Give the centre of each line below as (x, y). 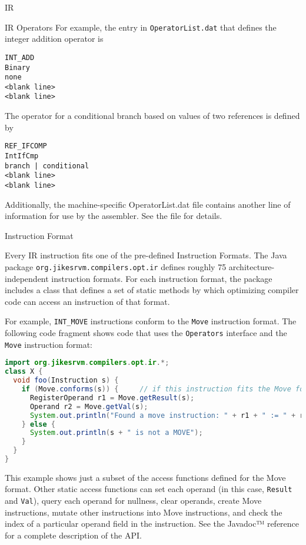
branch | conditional (47, 166)
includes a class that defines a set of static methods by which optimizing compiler (152, 290)
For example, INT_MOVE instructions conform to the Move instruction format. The (151, 321)
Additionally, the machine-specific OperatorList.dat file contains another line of (148, 204)
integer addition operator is (54, 39)
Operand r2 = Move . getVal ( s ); (89, 406)
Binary (17, 67)
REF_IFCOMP (26, 146)
